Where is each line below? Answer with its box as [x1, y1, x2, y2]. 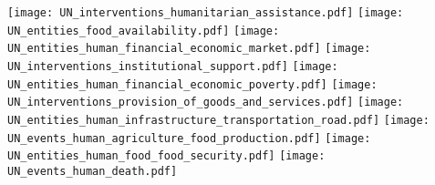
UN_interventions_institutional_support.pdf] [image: [7, 59, 338, 73]
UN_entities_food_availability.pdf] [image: [7, 24, 280, 37]
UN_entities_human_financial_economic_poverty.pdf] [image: [7, 77, 378, 91]
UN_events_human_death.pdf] [7, 164, 178, 178]
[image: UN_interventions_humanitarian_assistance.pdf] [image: [7, 6, 404, 19]
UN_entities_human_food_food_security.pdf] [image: [7, 149, 326, 163]
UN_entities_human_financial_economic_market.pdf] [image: [7, 42, 371, 56]
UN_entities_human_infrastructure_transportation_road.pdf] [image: [7, 113, 430, 127]
